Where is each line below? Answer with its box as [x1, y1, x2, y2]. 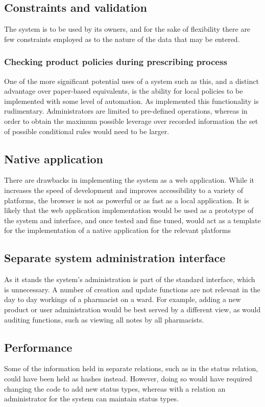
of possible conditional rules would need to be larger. [4, 125, 170, 136]
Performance [4, 339, 73, 355]
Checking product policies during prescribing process [4, 55, 227, 68]
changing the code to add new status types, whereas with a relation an [4, 383, 226, 394]
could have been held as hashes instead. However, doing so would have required [4, 373, 252, 383]
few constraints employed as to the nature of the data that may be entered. [4, 33, 240, 44]
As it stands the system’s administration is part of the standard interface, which [4, 274, 255, 285]
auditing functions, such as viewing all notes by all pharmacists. [4, 314, 204, 325]
